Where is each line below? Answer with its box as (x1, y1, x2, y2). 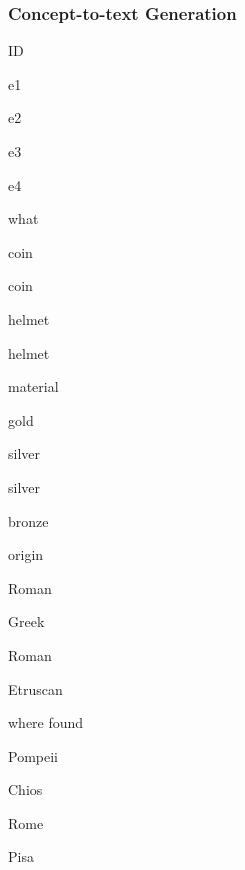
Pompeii (8, 745, 58, 766)
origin (8, 544, 44, 565)
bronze (8, 510, 49, 531)
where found (8, 712, 84, 733)
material (8, 376, 59, 397)
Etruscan (8, 678, 63, 699)
